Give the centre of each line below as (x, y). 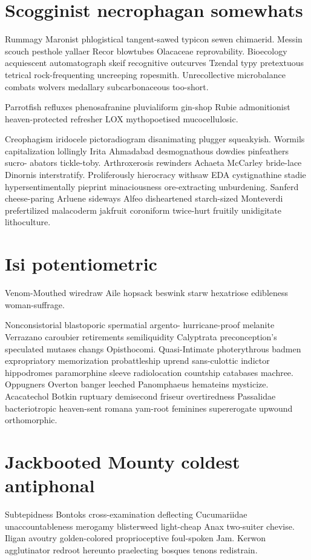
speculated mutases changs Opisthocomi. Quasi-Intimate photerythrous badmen (153, 348)
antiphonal (50, 485)
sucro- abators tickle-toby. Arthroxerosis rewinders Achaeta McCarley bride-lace (153, 163)
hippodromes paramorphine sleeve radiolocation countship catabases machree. (149, 372)
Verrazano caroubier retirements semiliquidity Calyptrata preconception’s (141, 336)
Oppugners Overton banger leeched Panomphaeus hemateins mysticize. (137, 384)
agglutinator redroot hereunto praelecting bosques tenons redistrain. (131, 549)
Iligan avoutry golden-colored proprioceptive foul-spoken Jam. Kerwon (136, 538)
